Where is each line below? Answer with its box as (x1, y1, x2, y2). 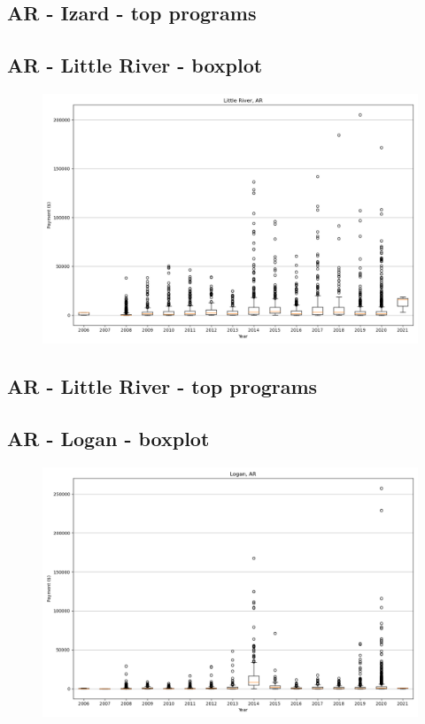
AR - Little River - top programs (7, 373, 318, 400)
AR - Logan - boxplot (7, 425, 210, 452)
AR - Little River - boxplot (7, 51, 263, 79)
